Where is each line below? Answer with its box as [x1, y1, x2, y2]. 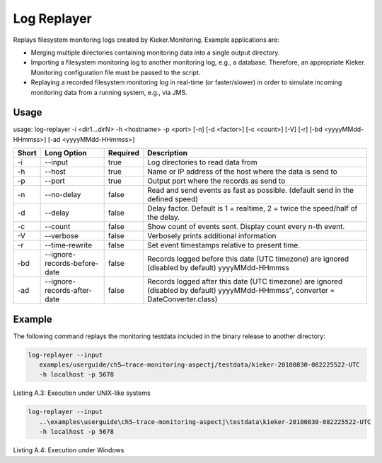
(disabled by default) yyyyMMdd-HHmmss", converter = [147, 286, 335, 296]
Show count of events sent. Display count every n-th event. [147, 222, 345, 232]
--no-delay [45, 190, 81, 200]
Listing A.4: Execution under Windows [13, 446, 125, 454]
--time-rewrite [45, 240, 93, 250]
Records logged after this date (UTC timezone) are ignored [147, 277, 343, 286]
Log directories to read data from [147, 157, 257, 167]
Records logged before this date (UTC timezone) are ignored [147, 254, 349, 264]
